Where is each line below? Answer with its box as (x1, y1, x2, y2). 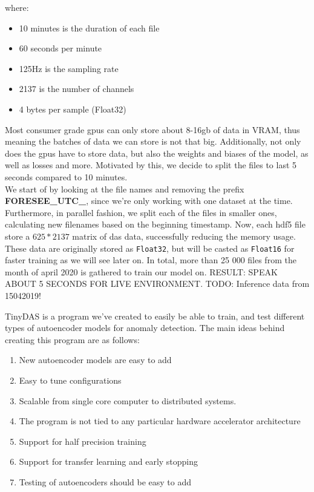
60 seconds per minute (19, 42, 102, 54)
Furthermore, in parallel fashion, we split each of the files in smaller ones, (5, 206, 277, 218)
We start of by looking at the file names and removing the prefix (5, 182, 244, 195)
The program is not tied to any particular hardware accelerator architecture (19, 415, 301, 427)
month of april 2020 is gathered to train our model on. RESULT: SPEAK (5, 265, 278, 278)
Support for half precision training (19, 435, 146, 447)
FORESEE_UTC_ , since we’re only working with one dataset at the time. (5, 194, 293, 207)
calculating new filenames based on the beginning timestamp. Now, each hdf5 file (5, 218, 306, 231)
